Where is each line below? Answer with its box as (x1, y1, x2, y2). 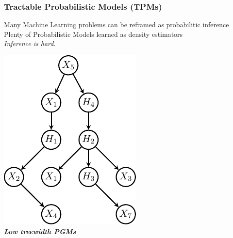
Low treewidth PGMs (4, 226, 76, 236)
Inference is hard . (4, 38, 56, 48)
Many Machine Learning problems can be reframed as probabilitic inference (4, 19, 229, 30)
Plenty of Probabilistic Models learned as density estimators (4, 29, 183, 39)
